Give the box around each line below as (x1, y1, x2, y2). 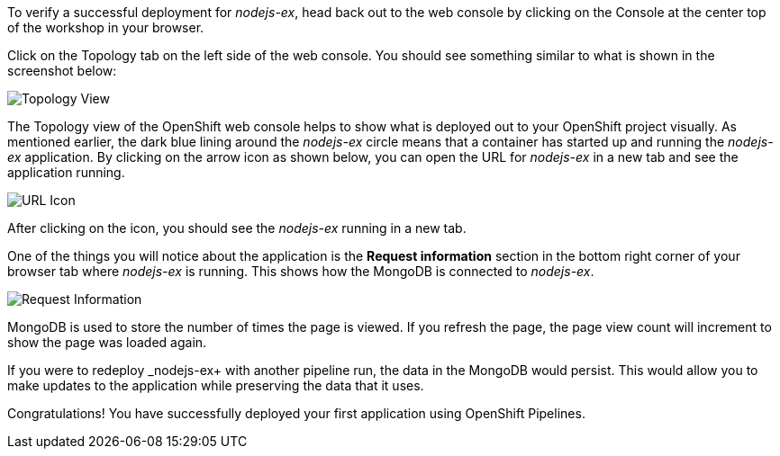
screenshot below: (7, 63, 117, 78)
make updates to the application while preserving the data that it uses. (7, 378, 424, 393)
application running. (7, 165, 125, 180)
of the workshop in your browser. (7, 20, 204, 35)
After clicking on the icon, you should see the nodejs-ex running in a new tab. (7, 220, 467, 236)
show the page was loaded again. (7, 335, 207, 350)
